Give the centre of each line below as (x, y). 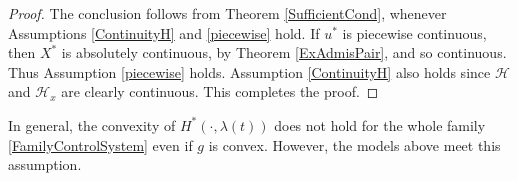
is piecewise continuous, (414, 32)
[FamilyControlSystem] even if (100, 144)
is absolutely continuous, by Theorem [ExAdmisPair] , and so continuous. (284, 52)
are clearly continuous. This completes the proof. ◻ (220, 91)
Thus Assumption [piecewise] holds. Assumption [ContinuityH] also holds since (249, 71)
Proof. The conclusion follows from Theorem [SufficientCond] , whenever (227, 13)
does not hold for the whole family (380, 124)
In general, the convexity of (92, 124)
